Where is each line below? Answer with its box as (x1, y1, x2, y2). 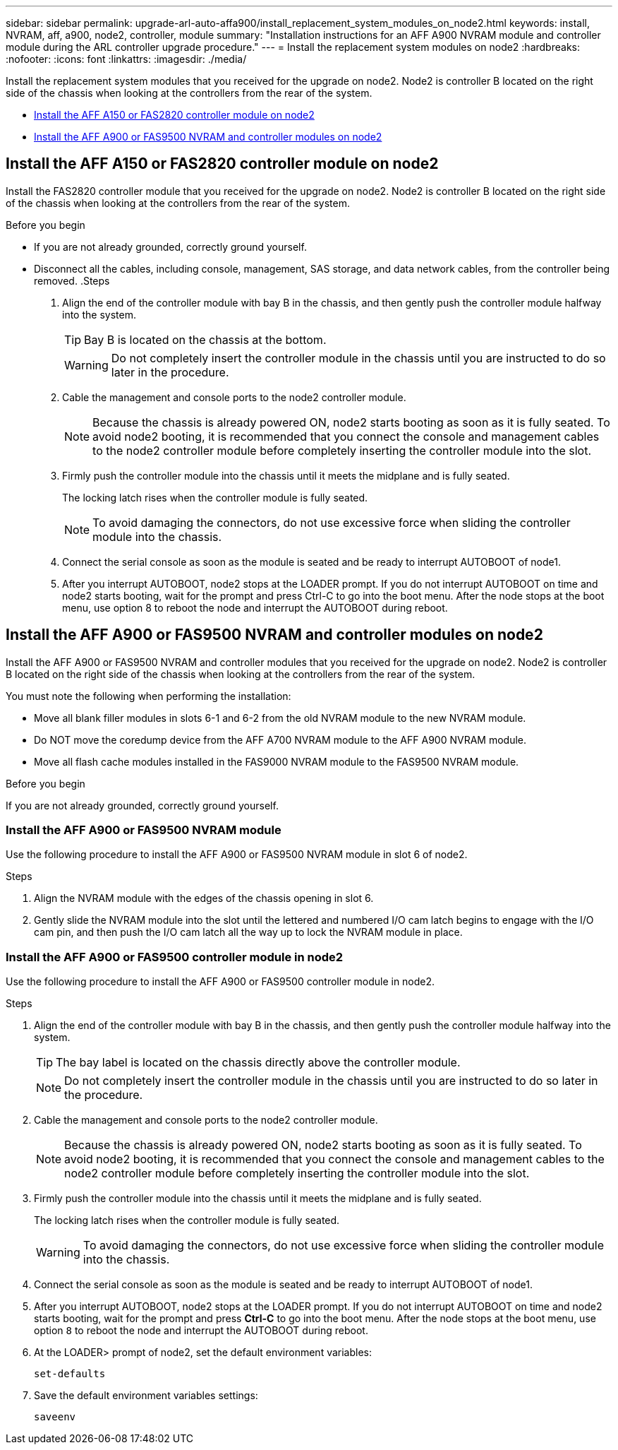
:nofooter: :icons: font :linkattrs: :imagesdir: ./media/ (6, 53, 247, 65)
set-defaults (34, 1368, 106, 1380)
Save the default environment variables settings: (34, 1389, 258, 1402)
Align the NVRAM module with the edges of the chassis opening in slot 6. (34, 892, 374, 905)
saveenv (34, 1411, 76, 1423)
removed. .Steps (34, 274, 110, 287)
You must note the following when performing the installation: (6, 689, 291, 702)
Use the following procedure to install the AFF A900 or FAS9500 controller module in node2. (6, 975, 435, 988)
